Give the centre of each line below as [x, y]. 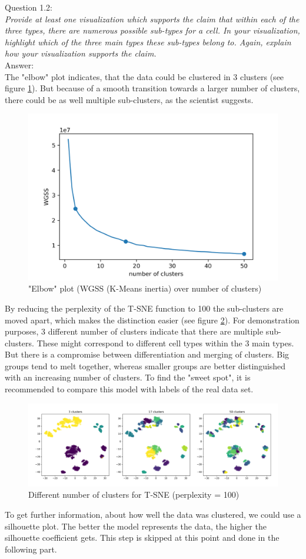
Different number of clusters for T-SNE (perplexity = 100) [134, 494]
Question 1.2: [29, 7]
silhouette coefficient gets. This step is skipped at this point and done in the [142, 537]
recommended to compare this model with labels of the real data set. [129, 389]
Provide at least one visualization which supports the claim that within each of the [152, 19]
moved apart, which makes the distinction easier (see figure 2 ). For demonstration [152, 320]
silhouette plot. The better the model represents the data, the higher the [136, 526]
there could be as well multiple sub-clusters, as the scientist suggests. [129, 99]
